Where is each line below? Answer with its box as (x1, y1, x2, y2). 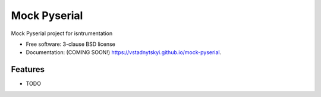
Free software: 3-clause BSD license (26, 40, 115, 48)
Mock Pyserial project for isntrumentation (11, 30, 113, 37)
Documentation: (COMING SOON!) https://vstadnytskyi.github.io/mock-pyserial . (26, 49, 222, 56)
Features (11, 64, 45, 74)
